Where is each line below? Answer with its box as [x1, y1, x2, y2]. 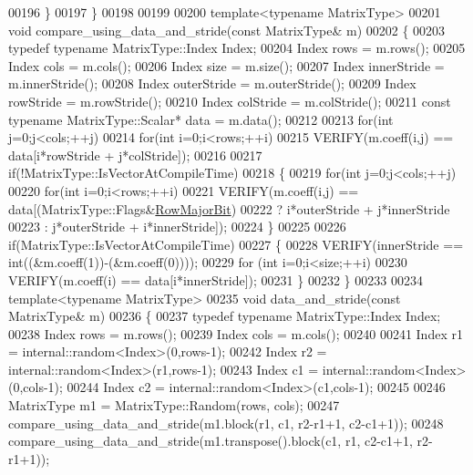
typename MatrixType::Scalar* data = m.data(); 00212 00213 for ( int [8, 109, 394, 129]
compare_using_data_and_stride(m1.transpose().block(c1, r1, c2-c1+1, [8, 431, 413, 450]
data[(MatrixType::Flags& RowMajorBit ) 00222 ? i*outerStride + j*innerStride [8, 199, 450, 218]
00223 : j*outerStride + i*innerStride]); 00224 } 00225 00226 [8, 217, 346, 236]
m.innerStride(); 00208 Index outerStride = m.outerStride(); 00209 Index [8, 74, 416, 93]
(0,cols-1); [8, 377, 63, 397]
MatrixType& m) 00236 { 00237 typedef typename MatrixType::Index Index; [8, 306, 441, 325]
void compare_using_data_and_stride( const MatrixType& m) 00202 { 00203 [8, 20, 446, 39]
